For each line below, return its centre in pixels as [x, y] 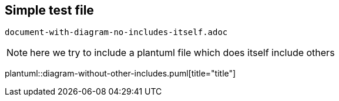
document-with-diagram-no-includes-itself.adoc [116, 32]
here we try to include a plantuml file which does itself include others [182, 53]
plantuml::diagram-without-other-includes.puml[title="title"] [120, 74]
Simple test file [49, 10]
